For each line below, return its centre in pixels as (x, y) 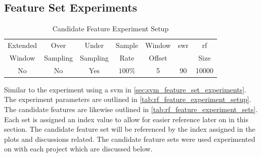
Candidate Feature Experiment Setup (111, 29)
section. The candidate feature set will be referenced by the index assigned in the (130, 129)
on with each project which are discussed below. (78, 149)
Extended (23, 45)
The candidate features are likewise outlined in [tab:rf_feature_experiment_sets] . (131, 109)
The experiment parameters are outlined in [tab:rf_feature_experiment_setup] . (128, 99)
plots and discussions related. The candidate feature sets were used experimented (130, 139)
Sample (127, 45)
